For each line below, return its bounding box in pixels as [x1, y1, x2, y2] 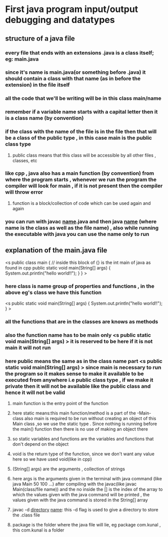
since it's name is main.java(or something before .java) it [5, 69, 146, 76]
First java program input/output [5, 4, 138, 15]
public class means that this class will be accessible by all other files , [12, 152, 156, 158]
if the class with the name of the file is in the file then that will [5, 128, 157, 135]
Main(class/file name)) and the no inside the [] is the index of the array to [12, 486, 163, 492]
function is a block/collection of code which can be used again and [12, 200, 151, 206]
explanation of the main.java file [5, 246, 107, 254]
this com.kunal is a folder [12, 527, 64, 533]
